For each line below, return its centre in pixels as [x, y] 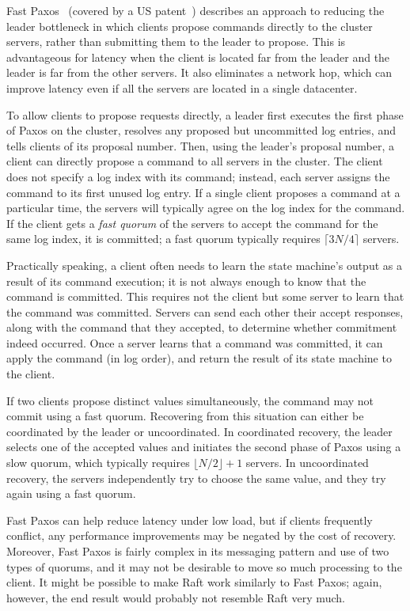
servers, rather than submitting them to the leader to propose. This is [176, 42]
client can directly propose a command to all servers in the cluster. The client [195, 161]
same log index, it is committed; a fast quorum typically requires [163, 239]
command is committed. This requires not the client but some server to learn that [205, 296]
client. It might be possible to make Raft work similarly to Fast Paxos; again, [194, 582]
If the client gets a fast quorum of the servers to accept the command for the [192, 223]
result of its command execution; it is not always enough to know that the [186, 281]
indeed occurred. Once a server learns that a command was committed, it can [195, 342]
